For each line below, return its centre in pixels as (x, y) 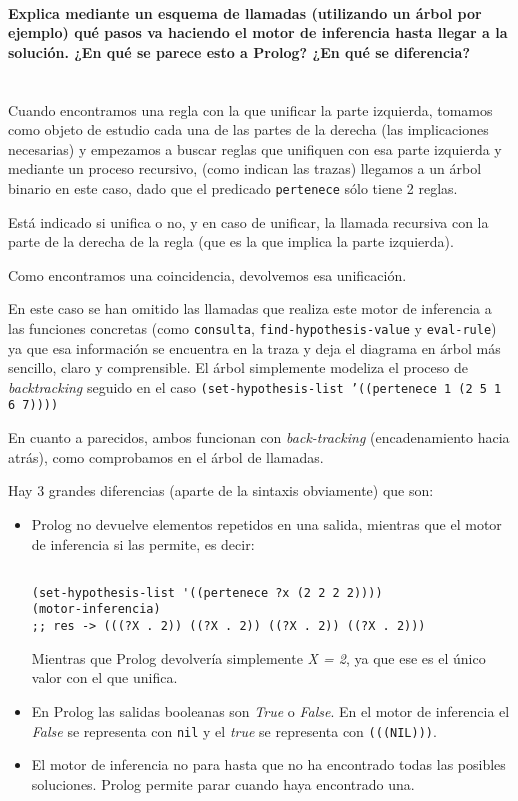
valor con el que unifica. (104, 677)
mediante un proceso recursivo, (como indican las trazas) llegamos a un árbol (245, 168)
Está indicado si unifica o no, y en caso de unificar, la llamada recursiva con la (248, 221)
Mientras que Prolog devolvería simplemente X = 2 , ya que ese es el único (258, 657)
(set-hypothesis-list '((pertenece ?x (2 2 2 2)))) (207, 592)
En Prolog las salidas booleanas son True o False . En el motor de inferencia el (270, 710)
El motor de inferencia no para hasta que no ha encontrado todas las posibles (268, 764)
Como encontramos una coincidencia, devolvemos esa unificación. (207, 274)
